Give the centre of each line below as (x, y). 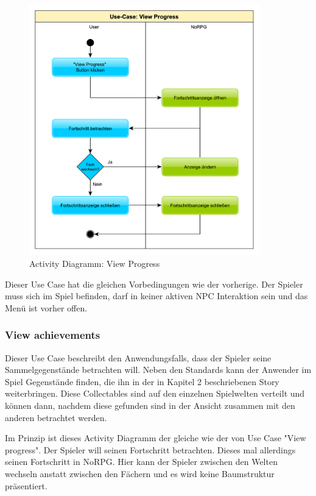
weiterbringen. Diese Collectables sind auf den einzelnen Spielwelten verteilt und (155, 393)
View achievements (53, 335)
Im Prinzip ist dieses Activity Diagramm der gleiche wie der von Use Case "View (156, 438)
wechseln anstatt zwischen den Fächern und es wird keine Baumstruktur (140, 473)
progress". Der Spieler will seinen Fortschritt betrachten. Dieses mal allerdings (150, 449)
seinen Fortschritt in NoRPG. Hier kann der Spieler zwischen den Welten (141, 462)
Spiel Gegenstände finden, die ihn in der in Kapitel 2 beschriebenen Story (142, 381)
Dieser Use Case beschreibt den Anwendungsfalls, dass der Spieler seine (138, 357)
